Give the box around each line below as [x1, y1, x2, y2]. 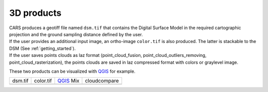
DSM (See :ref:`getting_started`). [9, 45, 76, 51]
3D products [9, 7, 62, 18]
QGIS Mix [57, 77, 79, 84]
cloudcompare [85, 77, 119, 84]
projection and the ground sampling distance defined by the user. [9, 31, 143, 37]
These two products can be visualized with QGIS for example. [9, 68, 136, 74]
